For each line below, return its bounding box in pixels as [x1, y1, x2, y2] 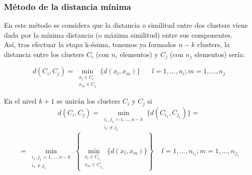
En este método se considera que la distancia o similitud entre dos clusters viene [4, 20, 248, 30]
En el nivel [4, 96, 37, 106]
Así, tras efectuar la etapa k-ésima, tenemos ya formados [4, 39, 177, 50]
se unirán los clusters [57, 96, 121, 106]
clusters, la [197, 39, 230, 50]
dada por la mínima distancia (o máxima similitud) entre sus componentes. [4, 29, 233, 40]
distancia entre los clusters [4, 49, 84, 59]
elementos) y [120, 49, 158, 59]
